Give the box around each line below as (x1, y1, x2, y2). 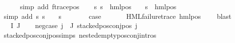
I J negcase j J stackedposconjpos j (10, 20, 137, 30)
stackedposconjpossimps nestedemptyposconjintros (3, 29, 157, 40)
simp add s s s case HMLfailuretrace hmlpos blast (3, 11, 232, 21)
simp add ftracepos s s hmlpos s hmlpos (20, 1, 177, 11)
